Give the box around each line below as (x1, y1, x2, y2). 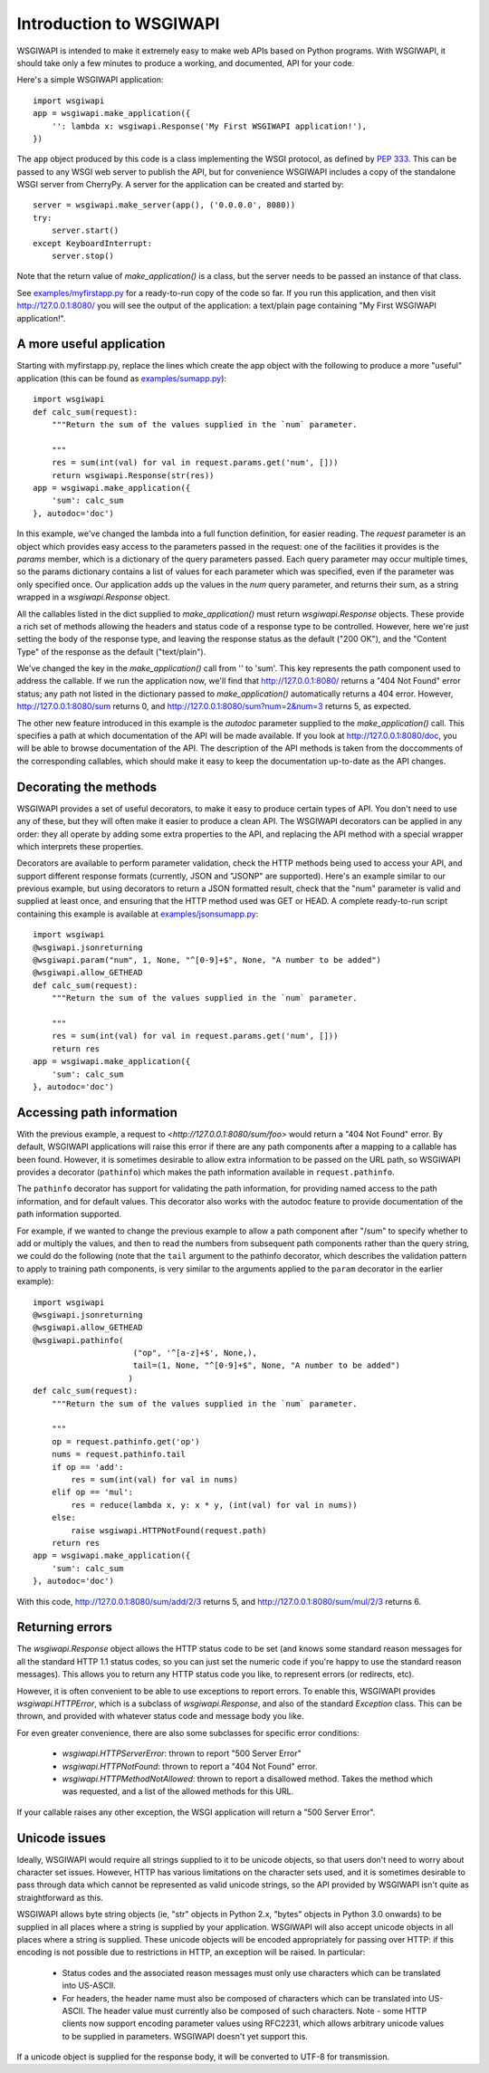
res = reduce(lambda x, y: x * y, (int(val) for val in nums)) (71, 1500, 358, 1510)
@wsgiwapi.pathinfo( (33, 1335, 124, 1345)
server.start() (51, 226, 120, 235)
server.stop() (51, 251, 115, 262)
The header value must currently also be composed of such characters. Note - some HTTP (87, 2005, 427, 2016)
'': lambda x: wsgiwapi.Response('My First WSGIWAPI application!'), (51, 120, 368, 131)
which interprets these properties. (16, 840, 144, 851)
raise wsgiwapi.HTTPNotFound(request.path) (71, 1525, 267, 1535)
